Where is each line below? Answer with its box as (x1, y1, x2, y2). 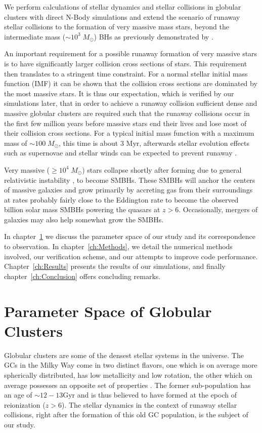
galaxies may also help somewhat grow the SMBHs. (4, 214, 164, 224)
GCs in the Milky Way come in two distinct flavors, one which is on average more (4, 360, 257, 370)
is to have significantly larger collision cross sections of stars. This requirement (4, 58, 247, 68)
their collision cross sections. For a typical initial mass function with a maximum (4, 128, 254, 138)
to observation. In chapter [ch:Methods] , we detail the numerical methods (4, 241, 233, 252)
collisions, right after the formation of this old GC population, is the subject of (4, 409, 248, 420)
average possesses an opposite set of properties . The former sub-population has (4, 379, 251, 390)
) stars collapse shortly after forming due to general (82, 164, 242, 175)
